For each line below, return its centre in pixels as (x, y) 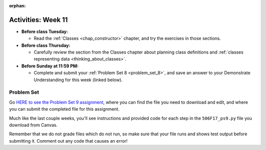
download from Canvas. (33, 125)
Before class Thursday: (46, 45)
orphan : (17, 6)
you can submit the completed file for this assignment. (64, 109)
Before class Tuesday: (45, 31)
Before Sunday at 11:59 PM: (50, 66)
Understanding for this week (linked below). (78, 80)
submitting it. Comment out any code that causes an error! (68, 141)
